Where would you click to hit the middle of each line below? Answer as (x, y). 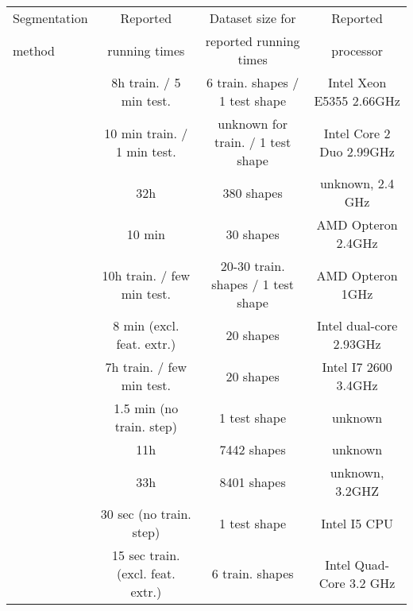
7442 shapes (253, 449)
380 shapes (253, 192)
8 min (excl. (146, 325)
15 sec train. (146, 555)
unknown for (253, 124)
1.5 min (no (146, 408)
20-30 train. (253, 266)
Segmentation (50, 18)
